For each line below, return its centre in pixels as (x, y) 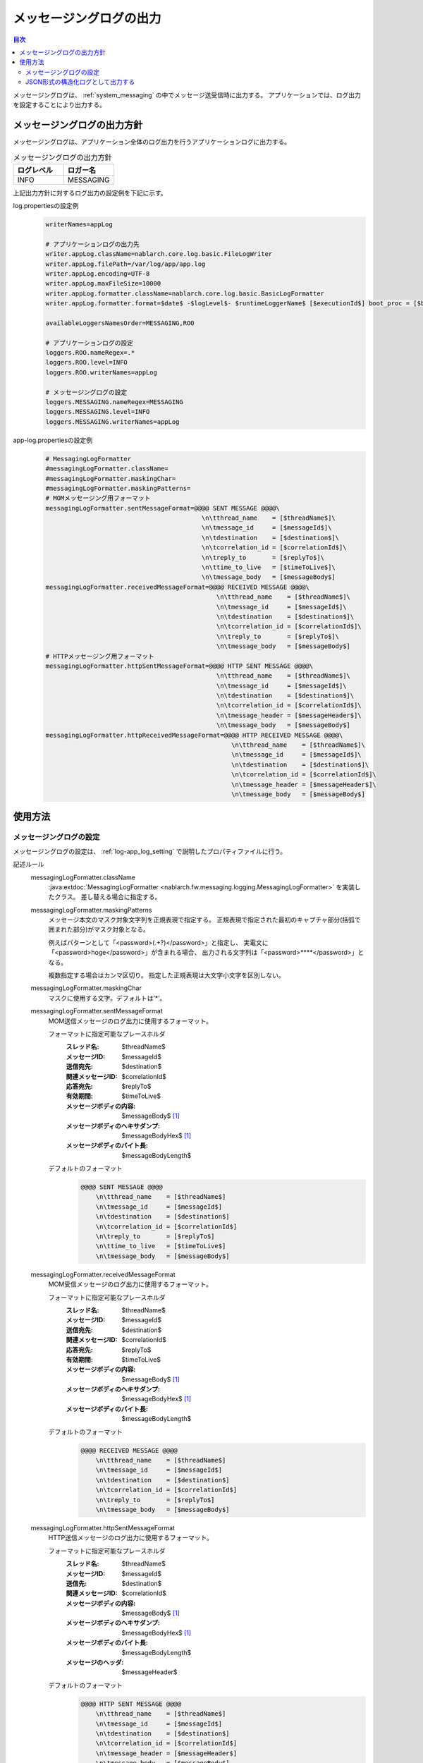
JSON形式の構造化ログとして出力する (80, 82)
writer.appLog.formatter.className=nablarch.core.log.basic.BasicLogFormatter (185, 293)
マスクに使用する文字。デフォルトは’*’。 (107, 998)
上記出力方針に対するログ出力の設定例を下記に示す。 (90, 193)
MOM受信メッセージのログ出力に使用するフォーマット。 (130, 1284)
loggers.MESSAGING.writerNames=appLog (112, 422)
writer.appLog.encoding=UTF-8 (98, 274)
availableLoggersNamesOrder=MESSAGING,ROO (120, 323)
